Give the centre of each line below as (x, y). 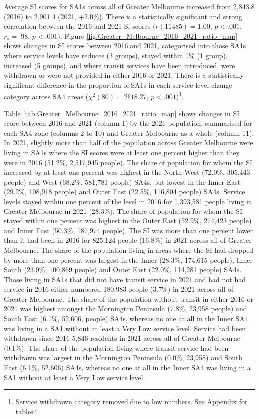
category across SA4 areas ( (46, 96)
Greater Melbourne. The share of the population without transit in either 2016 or (129, 299)
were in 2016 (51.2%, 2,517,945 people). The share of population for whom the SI (128, 162)
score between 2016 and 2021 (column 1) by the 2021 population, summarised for (128, 123)
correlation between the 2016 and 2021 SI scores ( (80, 26)
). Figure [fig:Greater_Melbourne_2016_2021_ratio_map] (147, 36)
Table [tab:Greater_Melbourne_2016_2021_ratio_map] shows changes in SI (122, 113)
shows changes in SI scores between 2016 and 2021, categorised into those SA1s (125, 46)
